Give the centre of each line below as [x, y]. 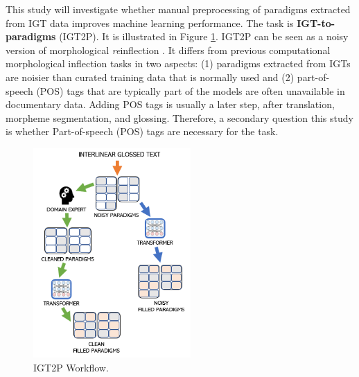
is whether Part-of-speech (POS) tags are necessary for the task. [142, 131]
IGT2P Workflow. [71, 367]
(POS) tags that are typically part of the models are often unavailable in [191, 90]
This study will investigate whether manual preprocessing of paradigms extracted [178, 9]
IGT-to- [316, 23]
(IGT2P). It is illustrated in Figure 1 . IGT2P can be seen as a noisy [204, 36]
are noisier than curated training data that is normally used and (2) [150, 77]
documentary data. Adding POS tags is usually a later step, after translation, [170, 104]
